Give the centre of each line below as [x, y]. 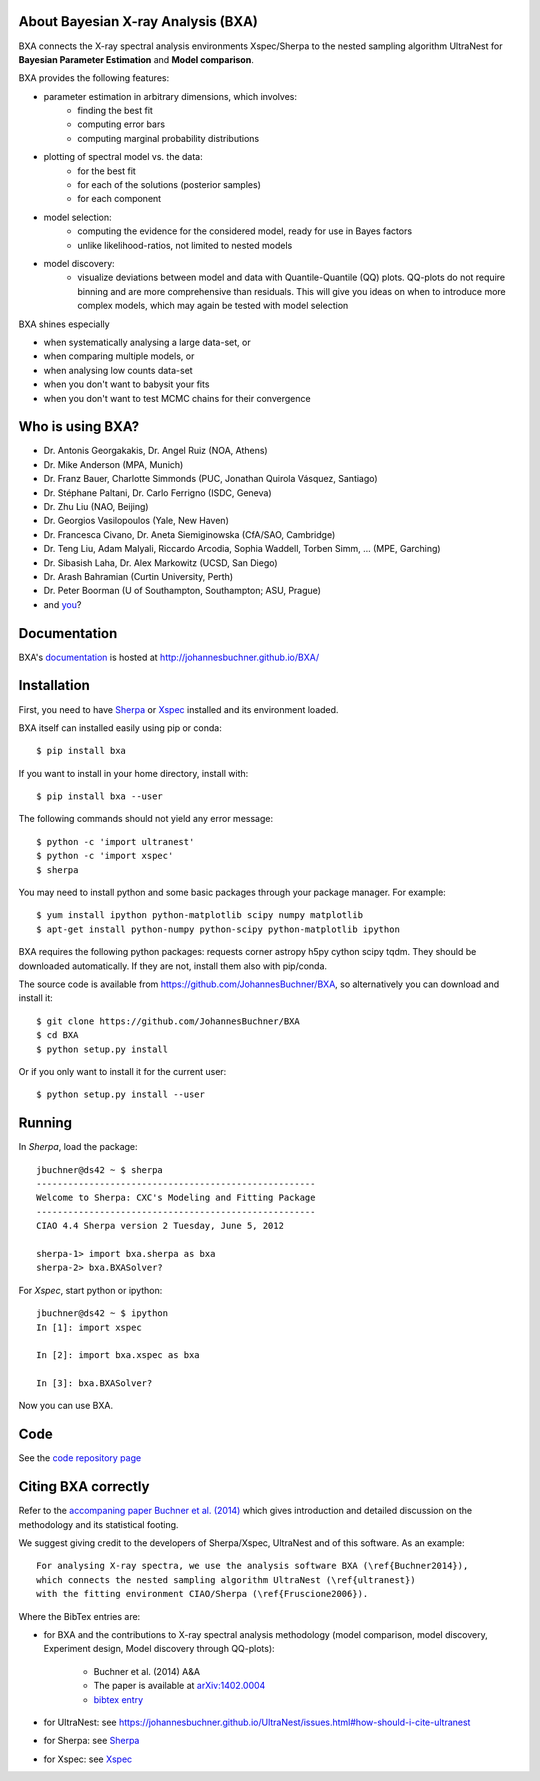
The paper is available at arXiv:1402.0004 [179, 1686]
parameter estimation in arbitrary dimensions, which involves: [170, 96]
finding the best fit [115, 111]
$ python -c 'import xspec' [105, 856]
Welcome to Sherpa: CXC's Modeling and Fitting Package [176, 1198]
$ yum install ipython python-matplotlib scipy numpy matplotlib [200, 915]
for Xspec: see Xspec [88, 1759]
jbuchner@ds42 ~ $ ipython [102, 1313]
